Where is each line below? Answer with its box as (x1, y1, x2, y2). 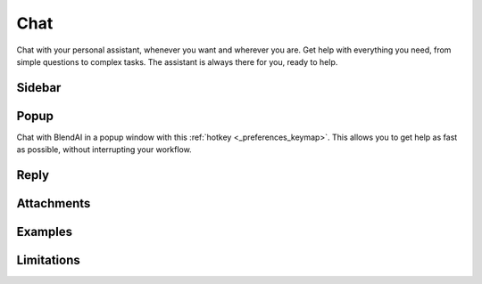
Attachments (16, 196, 91, 211)
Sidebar (16, 80, 62, 95)
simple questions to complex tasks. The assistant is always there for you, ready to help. (16, 56, 338, 67)
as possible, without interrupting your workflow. (16, 144, 192, 155)
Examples (16, 224, 73, 239)
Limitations (16, 253, 80, 268)
